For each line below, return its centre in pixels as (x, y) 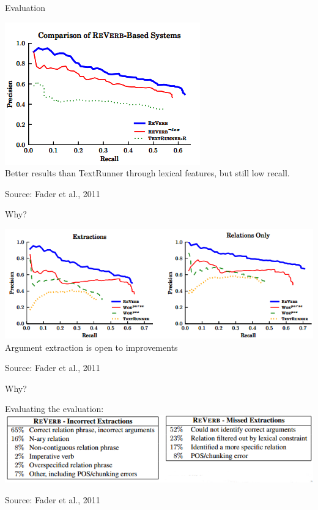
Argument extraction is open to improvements (91, 347)
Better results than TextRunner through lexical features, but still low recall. (147, 173)
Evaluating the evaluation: (54, 409)
